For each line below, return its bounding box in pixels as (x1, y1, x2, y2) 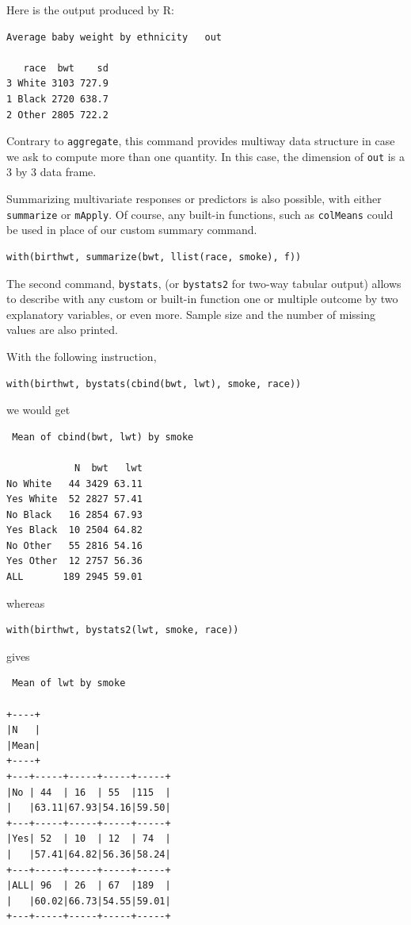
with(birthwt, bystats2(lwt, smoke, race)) (6, 624, 239, 636)
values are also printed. (6, 321, 119, 338)
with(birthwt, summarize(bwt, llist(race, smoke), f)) (6, 251, 302, 263)
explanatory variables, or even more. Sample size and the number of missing (6, 305, 375, 322)
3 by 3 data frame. (6, 163, 97, 180)
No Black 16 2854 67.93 (6, 509, 143, 520)
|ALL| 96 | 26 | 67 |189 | (6, 880, 171, 892)
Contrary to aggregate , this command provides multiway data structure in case (6, 132, 395, 149)
